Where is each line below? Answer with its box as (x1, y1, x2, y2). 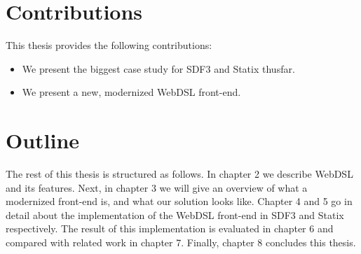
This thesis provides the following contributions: (6, 38, 212, 52)
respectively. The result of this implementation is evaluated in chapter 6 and (6, 221, 334, 236)
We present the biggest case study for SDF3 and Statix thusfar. (22, 61, 295, 76)
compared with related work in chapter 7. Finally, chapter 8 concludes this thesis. (6, 235, 356, 249)
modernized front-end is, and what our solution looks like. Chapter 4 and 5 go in (6, 194, 353, 209)
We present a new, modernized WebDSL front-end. (22, 85, 241, 99)
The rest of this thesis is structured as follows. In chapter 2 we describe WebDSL (6, 167, 353, 181)
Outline (6, 126, 80, 155)
